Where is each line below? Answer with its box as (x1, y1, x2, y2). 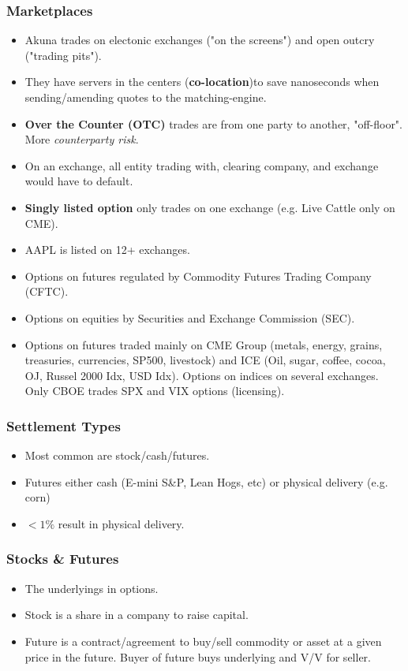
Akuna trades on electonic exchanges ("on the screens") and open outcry (24, 32, 375, 48)
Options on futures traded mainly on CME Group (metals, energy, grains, (24, 336, 383, 352)
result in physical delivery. (58, 515, 185, 531)
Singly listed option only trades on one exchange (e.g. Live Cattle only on (24, 199, 395, 215)
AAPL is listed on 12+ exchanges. (24, 241, 190, 258)
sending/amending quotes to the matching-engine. (24, 89, 267, 105)
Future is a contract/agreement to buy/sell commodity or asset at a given (24, 632, 382, 649)
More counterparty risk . (24, 131, 139, 147)
